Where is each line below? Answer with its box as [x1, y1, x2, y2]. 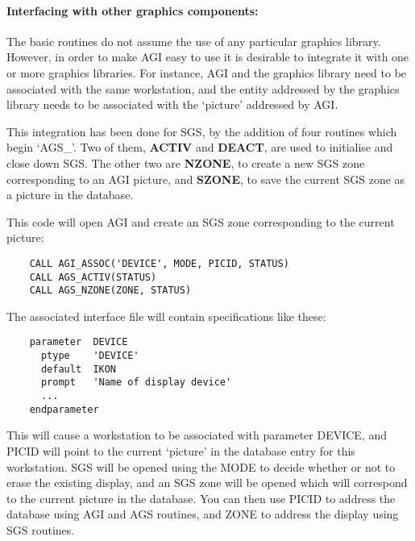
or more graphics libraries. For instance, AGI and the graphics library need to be [6, 64, 407, 81]
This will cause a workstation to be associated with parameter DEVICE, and [6, 427, 388, 443]
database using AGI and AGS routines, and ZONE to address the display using [6, 506, 399, 522]
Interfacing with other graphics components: [6, 2, 259, 19]
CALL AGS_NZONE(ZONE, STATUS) [29, 285, 192, 297]
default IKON [40, 363, 117, 375]
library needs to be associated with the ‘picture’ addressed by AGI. [6, 96, 338, 113]
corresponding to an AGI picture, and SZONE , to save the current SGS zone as [6, 170, 405, 187]
